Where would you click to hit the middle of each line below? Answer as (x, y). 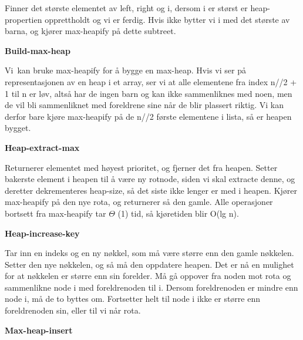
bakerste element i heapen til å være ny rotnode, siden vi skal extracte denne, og (150, 179)
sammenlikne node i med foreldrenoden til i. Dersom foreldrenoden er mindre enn (151, 287)
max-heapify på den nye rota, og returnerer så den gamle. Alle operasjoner (139, 202)
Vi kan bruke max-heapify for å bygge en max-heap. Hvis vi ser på (125, 70)
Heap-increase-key (42, 233)
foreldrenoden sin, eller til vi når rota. (73, 310)
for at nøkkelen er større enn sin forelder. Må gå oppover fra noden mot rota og (148, 276)
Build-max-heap (38, 50)
